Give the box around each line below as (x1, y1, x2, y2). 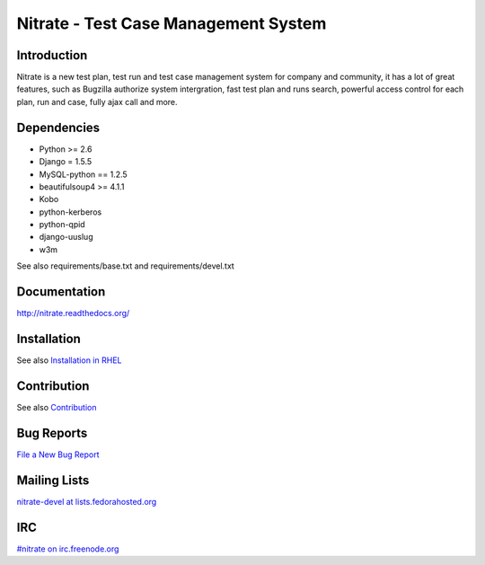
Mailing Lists (16, 472, 90, 488)
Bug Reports (16, 425, 88, 440)
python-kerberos (39, 207, 102, 217)
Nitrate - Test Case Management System (16, 13, 327, 33)
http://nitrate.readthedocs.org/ (16, 308, 130, 319)
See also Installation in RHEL (16, 355, 122, 366)
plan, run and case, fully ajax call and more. (16, 96, 179, 107)
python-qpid (39, 219, 85, 230)
